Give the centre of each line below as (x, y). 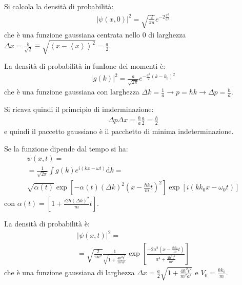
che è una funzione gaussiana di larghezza (69, 272)
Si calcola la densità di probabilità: (59, 6)
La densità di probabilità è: (47, 224)
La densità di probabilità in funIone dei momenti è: (85, 66)
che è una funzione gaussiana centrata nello (72, 35)
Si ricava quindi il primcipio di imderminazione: (79, 109)
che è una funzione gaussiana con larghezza (72, 92)
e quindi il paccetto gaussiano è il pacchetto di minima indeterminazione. (119, 131)
